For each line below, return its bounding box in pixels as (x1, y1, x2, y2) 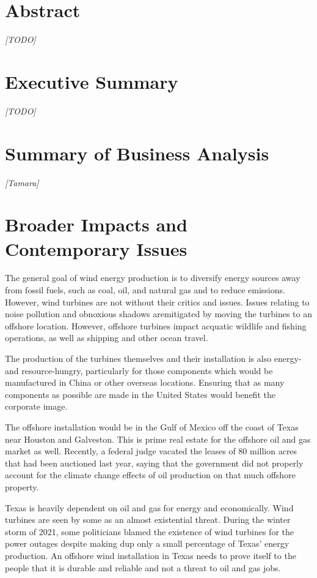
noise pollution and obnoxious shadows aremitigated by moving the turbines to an (5, 307, 312, 320)
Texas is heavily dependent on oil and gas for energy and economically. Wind (5, 501, 294, 514)
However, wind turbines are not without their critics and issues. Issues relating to (5, 295, 310, 308)
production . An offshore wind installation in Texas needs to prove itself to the (5, 549, 296, 561)
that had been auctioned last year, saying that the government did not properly (5, 456, 304, 469)
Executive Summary (5, 69, 178, 94)
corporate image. (5, 400, 68, 413)
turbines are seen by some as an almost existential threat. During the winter (5, 513, 291, 526)
